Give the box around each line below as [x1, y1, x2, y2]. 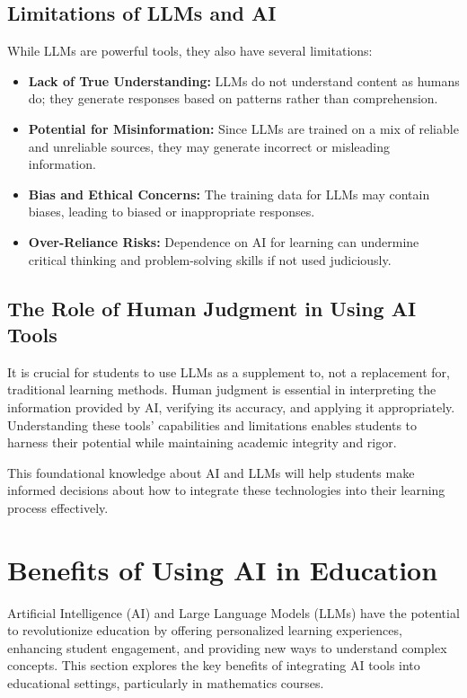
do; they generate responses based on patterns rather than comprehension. [28, 89, 438, 108]
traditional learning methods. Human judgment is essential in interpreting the [7, 380, 436, 399]
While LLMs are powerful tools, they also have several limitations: [7, 41, 373, 60]
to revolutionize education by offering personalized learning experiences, [7, 621, 402, 640]
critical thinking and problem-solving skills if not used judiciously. [28, 250, 392, 269]
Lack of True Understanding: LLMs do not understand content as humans [28, 71, 460, 90]
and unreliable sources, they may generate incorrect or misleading [28, 137, 390, 155]
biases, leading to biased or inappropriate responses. [28, 202, 315, 221]
